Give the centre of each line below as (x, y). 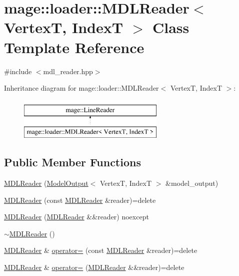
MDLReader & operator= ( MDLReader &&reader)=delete (94, 267)
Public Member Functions (72, 162)
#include (18, 71)
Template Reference (74, 47)
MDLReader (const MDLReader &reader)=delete (80, 200)
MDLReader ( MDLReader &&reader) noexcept (76, 217)
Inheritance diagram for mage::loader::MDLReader (81, 88)
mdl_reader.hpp (68, 71)
